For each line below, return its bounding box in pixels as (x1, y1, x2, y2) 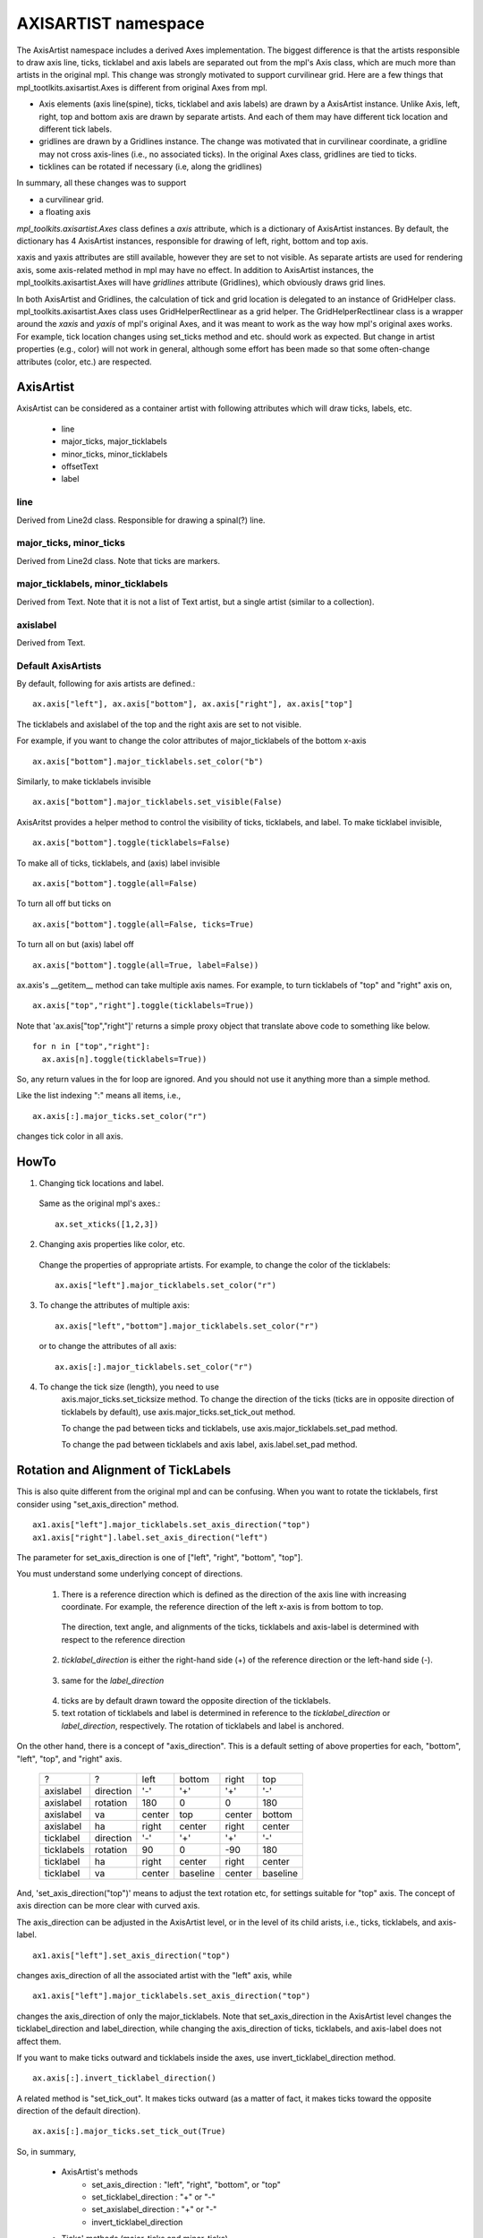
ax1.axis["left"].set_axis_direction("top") (32, 1950, 232, 1960)
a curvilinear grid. (38, 193, 105, 205)
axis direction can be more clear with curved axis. (16, 1901, 200, 1911)
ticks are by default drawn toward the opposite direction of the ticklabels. (61, 1696, 331, 1706)
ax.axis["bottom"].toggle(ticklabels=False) (32, 838, 232, 848)
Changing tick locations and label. (38, 1177, 165, 1188)
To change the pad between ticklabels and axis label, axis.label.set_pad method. (61, 1439, 358, 1450)
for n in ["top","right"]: (32, 1041, 151, 1052)
